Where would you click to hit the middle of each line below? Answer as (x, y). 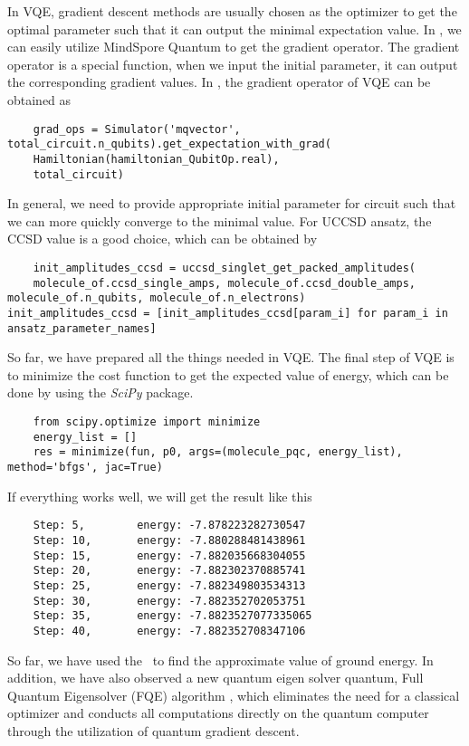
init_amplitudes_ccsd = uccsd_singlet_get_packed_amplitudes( (225, 268)
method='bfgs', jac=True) (85, 467)
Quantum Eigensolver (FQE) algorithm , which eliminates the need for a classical (234, 695)
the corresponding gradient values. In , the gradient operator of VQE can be (219, 82)
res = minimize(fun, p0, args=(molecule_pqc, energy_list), (218, 452)
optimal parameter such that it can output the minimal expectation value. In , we (234, 29)
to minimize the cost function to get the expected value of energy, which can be (228, 374)
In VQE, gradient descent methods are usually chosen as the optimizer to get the (232, 11)
